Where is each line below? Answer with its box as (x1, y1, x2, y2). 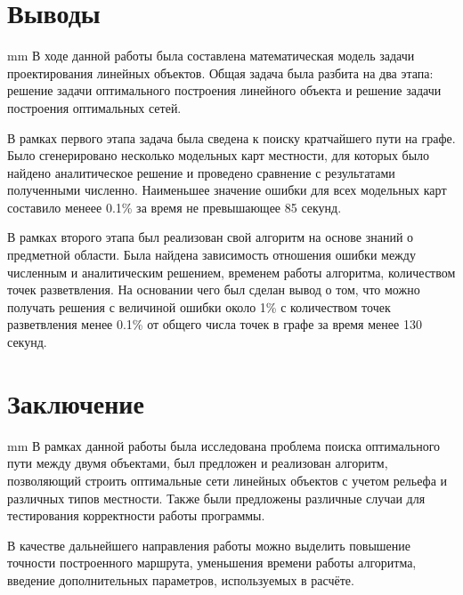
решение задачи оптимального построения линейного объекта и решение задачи (7, 81, 442, 100)
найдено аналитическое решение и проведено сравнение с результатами (7, 163, 395, 181)
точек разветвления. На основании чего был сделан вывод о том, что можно (7, 280, 420, 299)
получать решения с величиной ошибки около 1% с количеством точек (7, 297, 391, 316)
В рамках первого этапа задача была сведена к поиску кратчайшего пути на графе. (7, 128, 456, 147)
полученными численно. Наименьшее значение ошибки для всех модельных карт (7, 181, 447, 199)
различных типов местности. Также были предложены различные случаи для (7, 488, 426, 507)
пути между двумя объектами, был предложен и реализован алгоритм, (7, 454, 388, 472)
